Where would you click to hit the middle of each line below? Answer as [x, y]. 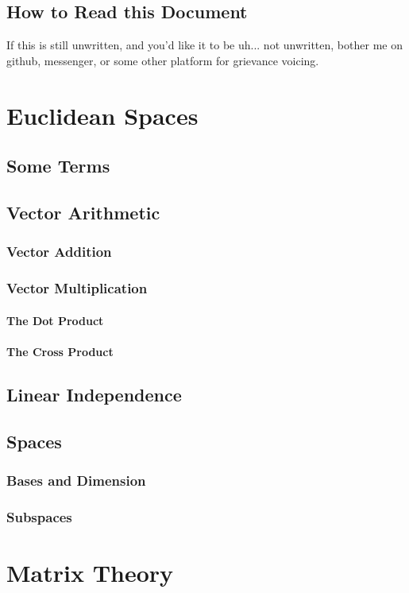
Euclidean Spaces [102, 115]
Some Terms [58, 166]
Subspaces [39, 516]
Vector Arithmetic [83, 212]
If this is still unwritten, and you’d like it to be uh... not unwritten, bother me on [204, 45]
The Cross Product [60, 351]
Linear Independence [94, 394]
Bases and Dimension [76, 480]
